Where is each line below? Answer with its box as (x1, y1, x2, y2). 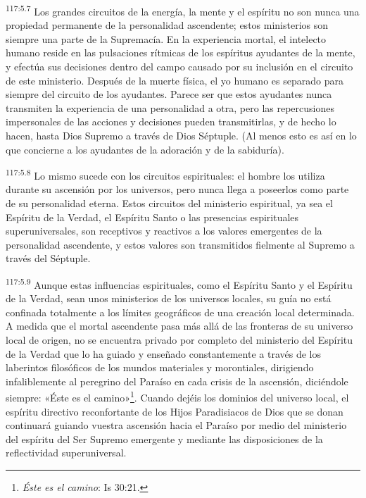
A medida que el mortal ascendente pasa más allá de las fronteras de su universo (6, 318, 353, 333)
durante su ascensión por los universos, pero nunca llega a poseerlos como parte (6, 182, 349, 197)
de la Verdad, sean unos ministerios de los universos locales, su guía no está (6, 291, 332, 306)
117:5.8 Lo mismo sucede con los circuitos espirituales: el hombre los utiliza (6, 166, 325, 182)
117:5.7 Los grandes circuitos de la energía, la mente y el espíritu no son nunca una (6, 2, 360, 18)
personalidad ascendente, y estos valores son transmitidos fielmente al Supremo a (6, 237, 355, 251)
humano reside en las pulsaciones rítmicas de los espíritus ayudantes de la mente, (6, 45, 355, 60)
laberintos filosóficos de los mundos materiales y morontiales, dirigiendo (6, 360, 314, 375)
